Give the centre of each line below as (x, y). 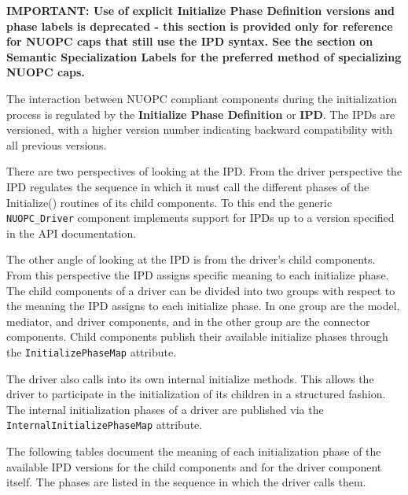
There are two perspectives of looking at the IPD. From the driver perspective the (204, 171)
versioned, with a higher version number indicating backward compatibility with (200, 129)
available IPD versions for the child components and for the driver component (194, 466)
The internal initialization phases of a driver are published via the (165, 409)
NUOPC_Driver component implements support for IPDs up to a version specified (200, 218)
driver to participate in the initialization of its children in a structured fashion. (196, 394)
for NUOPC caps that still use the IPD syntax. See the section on (190, 41)
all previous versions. (57, 144)
